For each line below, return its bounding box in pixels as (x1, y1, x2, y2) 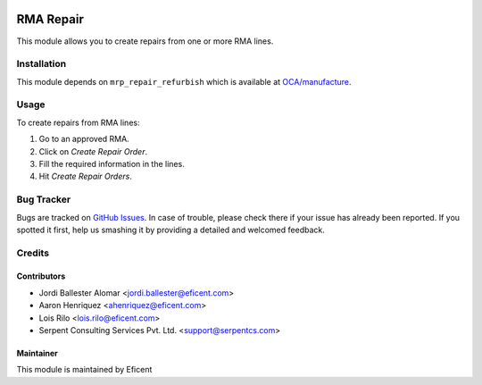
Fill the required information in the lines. (38, 158, 185, 169)
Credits (16, 247, 49, 259)
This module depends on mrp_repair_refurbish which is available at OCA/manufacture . (16, 76, 352, 87)
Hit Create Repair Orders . (38, 171, 133, 182)
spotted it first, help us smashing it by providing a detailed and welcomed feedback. (16, 224, 325, 235)
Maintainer (16, 348, 58, 359)
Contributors (16, 271, 66, 281)
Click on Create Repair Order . (38, 146, 147, 156)
